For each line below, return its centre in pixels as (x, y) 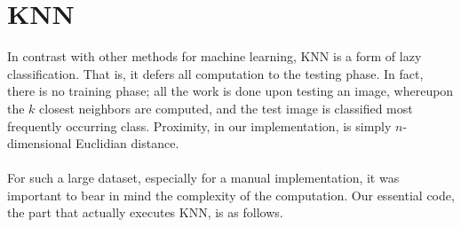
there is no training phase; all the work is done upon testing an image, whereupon (230, 91)
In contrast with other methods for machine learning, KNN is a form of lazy (215, 56)
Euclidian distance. (127, 143)
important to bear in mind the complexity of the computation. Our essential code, (231, 195)
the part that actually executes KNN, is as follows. (145, 212)
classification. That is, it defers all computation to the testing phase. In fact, (215, 73)
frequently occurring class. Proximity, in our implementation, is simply (199, 125)
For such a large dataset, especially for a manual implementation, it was (203, 178)
